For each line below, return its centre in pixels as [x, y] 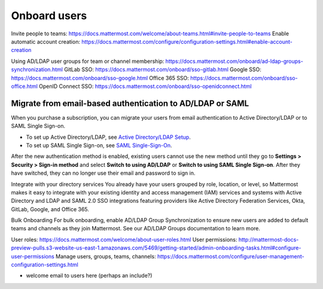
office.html [25, 86]
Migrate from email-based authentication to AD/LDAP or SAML [130, 103]
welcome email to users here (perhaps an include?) [89, 276]
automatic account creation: [46, 41]
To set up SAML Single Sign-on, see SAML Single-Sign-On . [99, 145]
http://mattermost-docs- [269, 239]
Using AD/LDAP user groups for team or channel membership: [88, 61]
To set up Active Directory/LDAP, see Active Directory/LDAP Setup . [108, 137]
